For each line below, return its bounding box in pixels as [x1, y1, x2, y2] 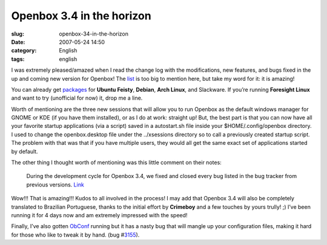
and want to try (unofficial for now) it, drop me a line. [11, 94, 143, 102]
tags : [11, 55, 25, 63]
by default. [11, 148, 39, 155]
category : [11, 47, 37, 54]
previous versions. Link [26, 181, 84, 188]
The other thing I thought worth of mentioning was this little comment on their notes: [11, 159, 222, 166]
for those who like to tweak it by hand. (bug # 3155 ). [11, 231, 140, 238]
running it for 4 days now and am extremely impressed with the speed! [11, 211, 188, 218]
